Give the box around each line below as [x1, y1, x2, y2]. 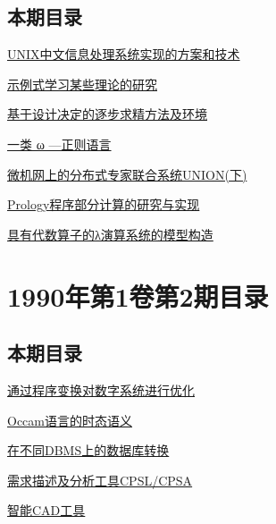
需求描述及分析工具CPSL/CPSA [7, 470, 193, 489]
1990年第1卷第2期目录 [7, 277, 269, 314]
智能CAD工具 [7, 501, 86, 520]
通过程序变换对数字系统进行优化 [7, 380, 195, 399]
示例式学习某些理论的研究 [7, 74, 157, 93]
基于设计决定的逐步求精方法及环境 [7, 105, 207, 123]
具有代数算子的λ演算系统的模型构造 [7, 224, 213, 243]
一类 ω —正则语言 [7, 134, 112, 153]
